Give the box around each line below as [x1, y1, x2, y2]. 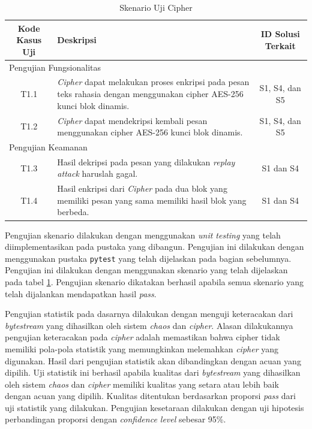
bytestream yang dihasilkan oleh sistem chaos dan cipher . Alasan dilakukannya [5, 319, 293, 331]
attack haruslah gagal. [57, 167, 138, 180]
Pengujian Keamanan [9, 140, 88, 153]
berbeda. [57, 206, 89, 218]
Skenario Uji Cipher [119, 1, 193, 13]
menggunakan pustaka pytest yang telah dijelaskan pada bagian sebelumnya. [5, 252, 292, 264]
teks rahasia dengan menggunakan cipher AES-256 [57, 87, 244, 100]
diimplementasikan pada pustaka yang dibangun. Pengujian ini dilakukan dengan [5, 240, 304, 253]
